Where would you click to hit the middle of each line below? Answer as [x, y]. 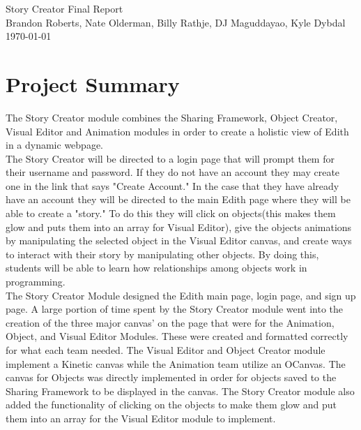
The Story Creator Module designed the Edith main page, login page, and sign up [181, 295]
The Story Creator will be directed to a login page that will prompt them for [170, 158]
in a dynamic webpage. [54, 145]
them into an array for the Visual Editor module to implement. [141, 418]
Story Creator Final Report [64, 8]
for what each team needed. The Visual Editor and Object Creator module [166, 350]
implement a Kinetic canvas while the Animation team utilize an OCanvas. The [176, 363]
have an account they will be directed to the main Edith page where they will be [178, 199]
